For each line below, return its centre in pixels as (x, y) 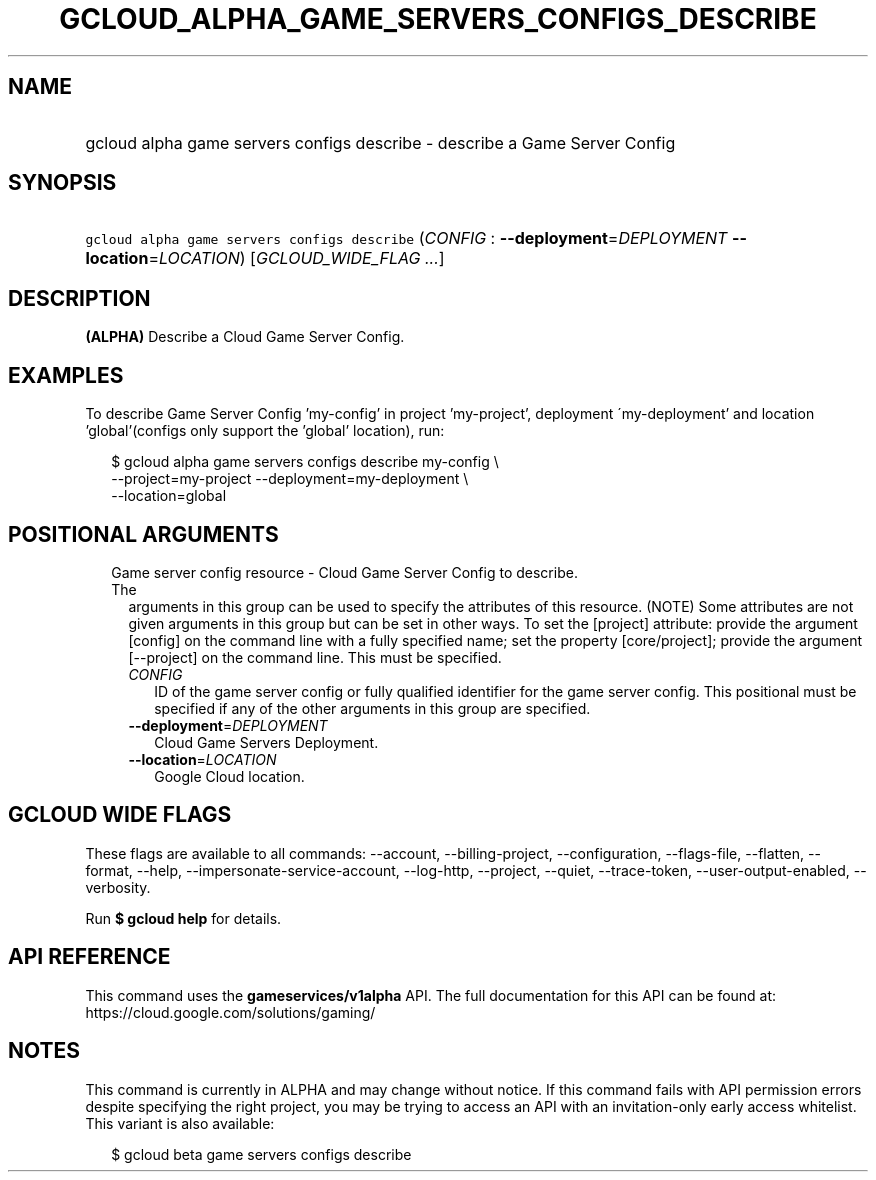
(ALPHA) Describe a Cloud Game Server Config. (245, 337)
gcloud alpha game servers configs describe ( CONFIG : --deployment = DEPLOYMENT (406, 238)
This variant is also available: (180, 1123)
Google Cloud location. (229, 776)
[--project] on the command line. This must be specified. (315, 657)
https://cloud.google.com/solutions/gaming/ (230, 1012)
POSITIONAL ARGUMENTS (143, 534)
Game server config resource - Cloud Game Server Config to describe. (344, 572)
